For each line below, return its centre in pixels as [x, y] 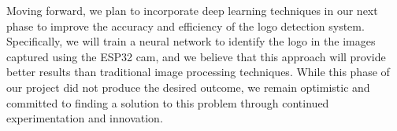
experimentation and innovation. [85, 118]
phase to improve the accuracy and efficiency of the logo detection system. [186, 25]
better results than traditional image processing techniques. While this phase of [198, 72]
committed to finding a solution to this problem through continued [168, 102]
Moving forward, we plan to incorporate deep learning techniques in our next [192, 10]
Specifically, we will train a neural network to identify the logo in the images [191, 41]
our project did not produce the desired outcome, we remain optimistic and [188, 87]
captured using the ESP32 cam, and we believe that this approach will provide [196, 56]
